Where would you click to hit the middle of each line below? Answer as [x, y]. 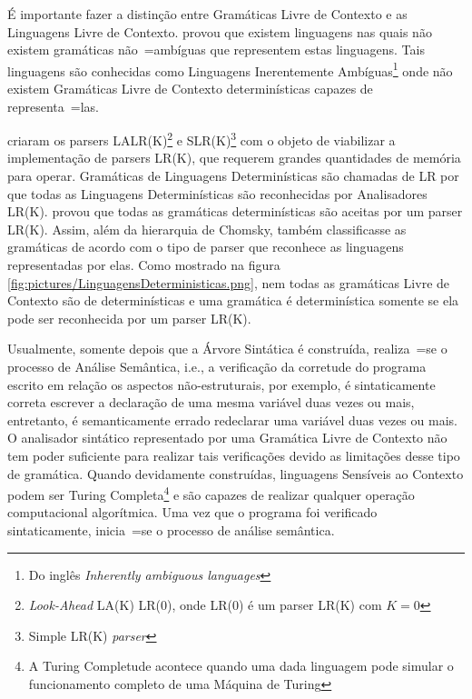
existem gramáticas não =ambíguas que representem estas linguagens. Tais [216, 50]
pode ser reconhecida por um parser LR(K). [129, 318]
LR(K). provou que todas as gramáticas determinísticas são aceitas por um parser [235, 211]
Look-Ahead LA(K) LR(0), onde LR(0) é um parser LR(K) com [205, 605]
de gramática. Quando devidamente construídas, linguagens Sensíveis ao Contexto [236, 473]
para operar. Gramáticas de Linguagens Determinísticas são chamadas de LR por [233, 176]
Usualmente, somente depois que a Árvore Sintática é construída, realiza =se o [227, 349]
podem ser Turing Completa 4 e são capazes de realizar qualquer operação [211, 493]
